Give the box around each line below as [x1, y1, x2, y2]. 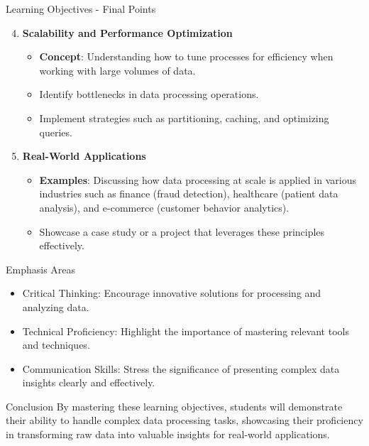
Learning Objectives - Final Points [6, 1, 156, 16]
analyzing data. [22, 299, 89, 314]
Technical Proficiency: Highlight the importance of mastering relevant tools [22, 323, 349, 338]
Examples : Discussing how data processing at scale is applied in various [39, 172, 356, 187]
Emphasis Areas [6, 261, 76, 276]
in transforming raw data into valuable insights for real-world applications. [6, 427, 330, 442]
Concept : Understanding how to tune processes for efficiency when [39, 49, 334, 64]
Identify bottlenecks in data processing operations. [39, 87, 259, 102]
